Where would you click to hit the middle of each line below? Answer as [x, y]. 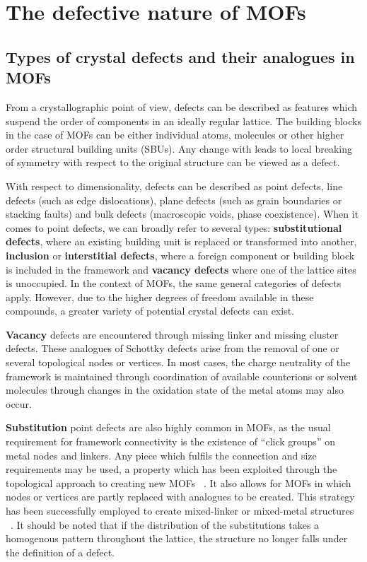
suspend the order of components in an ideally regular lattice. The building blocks [183, 121]
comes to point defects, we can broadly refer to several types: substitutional [174, 227]
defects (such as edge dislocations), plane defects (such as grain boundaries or [174, 200]
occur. [19, 403]
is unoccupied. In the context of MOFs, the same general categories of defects [174, 283]
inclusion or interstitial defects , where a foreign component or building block [180, 255]
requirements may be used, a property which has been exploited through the [171, 469]
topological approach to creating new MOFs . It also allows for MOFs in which [179, 482]
